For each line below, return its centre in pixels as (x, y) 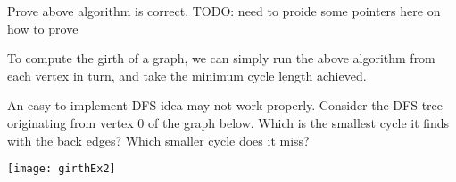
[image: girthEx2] (62, 169)
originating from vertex (70, 122)
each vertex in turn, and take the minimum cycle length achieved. (187, 75)
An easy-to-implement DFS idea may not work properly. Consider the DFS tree (225, 105)
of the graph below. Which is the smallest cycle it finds (299, 122)
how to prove (43, 28)
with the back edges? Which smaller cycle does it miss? (158, 140)
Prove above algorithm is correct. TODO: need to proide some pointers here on (224, 11)
